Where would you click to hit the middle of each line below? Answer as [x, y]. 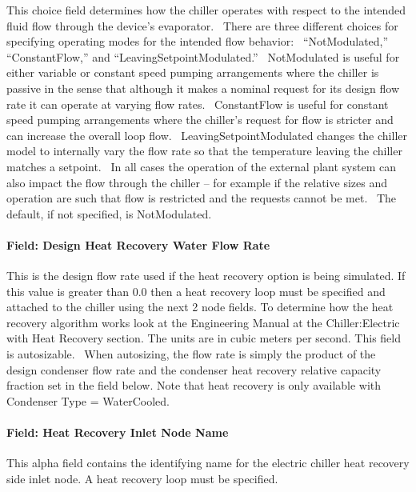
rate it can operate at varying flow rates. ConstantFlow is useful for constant [198, 104]
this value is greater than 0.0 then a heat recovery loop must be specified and [196, 291]
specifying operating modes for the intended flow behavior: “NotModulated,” [198, 41]
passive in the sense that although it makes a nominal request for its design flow [203, 88]
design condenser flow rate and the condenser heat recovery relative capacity [194, 369]
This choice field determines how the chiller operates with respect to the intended [206, 10]
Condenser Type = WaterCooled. [88, 400]
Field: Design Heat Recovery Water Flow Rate [138, 244]
